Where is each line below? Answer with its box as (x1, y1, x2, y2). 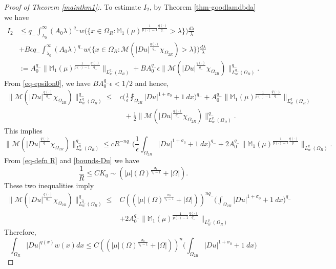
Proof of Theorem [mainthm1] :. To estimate (4, 2, 141, 12)
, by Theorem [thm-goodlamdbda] (149, 2, 256, 12)
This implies (4, 125, 43, 136)
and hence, (135, 77, 169, 88)
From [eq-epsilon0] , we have (4, 77, 91, 88)
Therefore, (4, 227, 36, 237)
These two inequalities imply (4, 180, 94, 191)
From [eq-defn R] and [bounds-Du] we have (4, 155, 139, 166)
